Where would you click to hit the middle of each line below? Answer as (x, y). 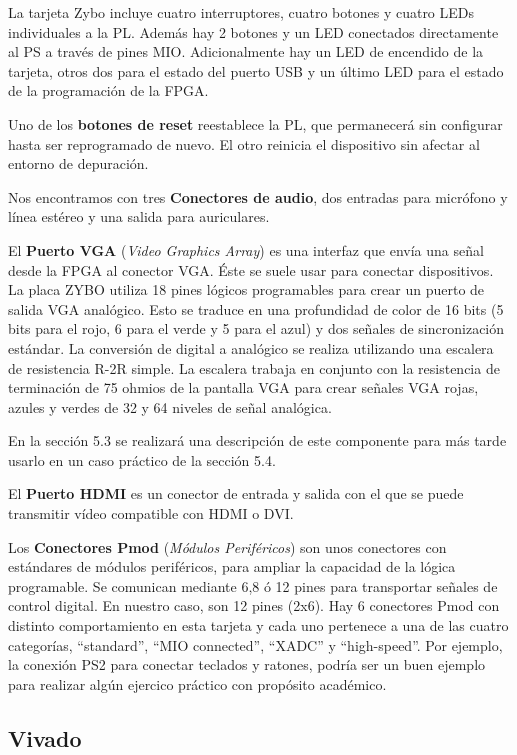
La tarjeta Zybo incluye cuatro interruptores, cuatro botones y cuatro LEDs (241, 12)
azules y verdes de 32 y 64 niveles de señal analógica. (170, 406)
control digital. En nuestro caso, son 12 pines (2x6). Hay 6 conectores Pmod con (254, 605)
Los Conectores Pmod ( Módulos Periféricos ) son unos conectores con (227, 546)
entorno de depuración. (78, 163)
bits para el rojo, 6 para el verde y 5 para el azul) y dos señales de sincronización (256, 328)
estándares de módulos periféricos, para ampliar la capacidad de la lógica (232, 566)
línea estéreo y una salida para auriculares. (139, 216)
